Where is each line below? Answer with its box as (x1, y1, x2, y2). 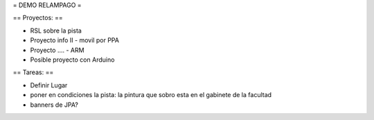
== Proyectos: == (12, 14, 64, 22)
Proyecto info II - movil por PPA (30, 36, 119, 44)
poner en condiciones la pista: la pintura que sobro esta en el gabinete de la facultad (30, 91, 272, 99)
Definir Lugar (30, 80, 68, 89)
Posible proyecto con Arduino (30, 55, 115, 64)
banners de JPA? (30, 101, 79, 109)
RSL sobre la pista (30, 26, 82, 35)
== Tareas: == (12, 68, 54, 76)
